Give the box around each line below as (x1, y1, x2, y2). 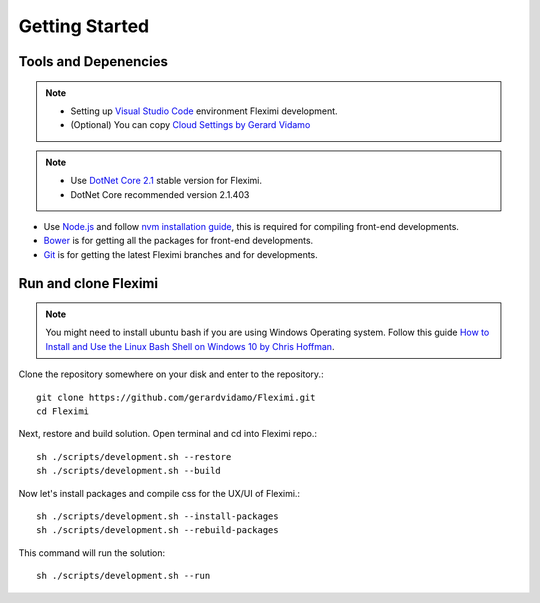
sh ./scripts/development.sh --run (36, 570, 211, 582)
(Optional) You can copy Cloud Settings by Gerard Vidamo (70, 119, 311, 131)
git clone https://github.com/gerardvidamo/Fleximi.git (36, 391, 316, 403)
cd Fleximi (36, 406, 90, 417)
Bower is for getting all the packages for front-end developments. (43, 235, 314, 247)
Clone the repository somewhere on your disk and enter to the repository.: (18, 368, 324, 380)
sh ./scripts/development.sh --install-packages (36, 511, 279, 522)
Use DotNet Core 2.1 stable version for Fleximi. (70, 175, 262, 187)
